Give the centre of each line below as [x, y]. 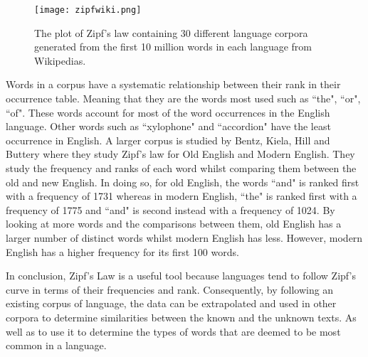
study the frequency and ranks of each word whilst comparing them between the [181, 168]
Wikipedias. [60, 60]
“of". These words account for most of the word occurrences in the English [168, 112]
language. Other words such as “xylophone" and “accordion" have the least [168, 126]
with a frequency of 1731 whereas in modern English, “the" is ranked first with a [182, 196]
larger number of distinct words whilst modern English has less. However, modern [184, 237]
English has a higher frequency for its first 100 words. [122, 251]
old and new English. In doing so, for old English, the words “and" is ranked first [183, 182]
